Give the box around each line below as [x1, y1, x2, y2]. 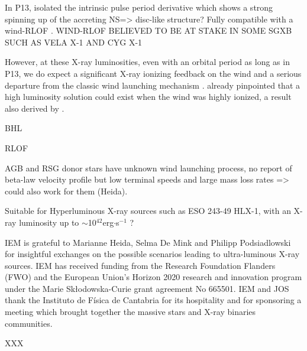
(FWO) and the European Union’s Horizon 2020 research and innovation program [5, 271, 302, 283]
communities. [5, 317, 53, 329]
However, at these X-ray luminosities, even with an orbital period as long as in [5, 56, 290, 68]
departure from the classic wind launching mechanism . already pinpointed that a [5, 79, 300, 91]
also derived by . [5, 102, 64, 114]
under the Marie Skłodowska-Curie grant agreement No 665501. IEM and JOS [5, 282, 289, 294]
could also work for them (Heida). [5, 184, 128, 197]
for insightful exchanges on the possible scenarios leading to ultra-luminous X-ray [5, 248, 300, 260]
